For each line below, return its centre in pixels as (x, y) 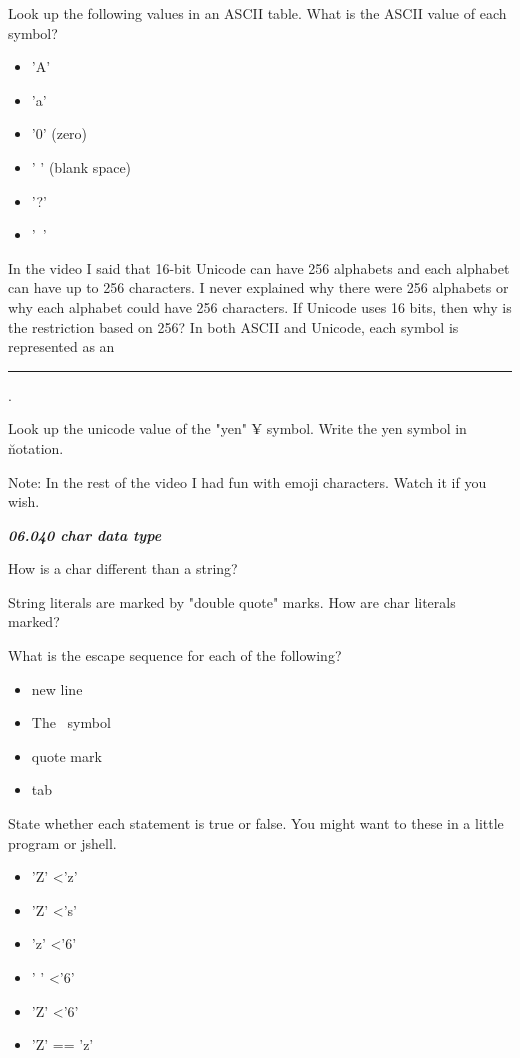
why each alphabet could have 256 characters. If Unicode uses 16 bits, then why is (260, 306)
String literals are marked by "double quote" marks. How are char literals (232, 601)
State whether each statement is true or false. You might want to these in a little (256, 823)
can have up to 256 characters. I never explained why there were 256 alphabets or (258, 287)
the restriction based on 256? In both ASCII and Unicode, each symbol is (233, 326)
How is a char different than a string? (123, 568)
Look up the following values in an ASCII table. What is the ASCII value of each (257, 13)
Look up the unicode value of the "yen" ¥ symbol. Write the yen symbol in (237, 428)
